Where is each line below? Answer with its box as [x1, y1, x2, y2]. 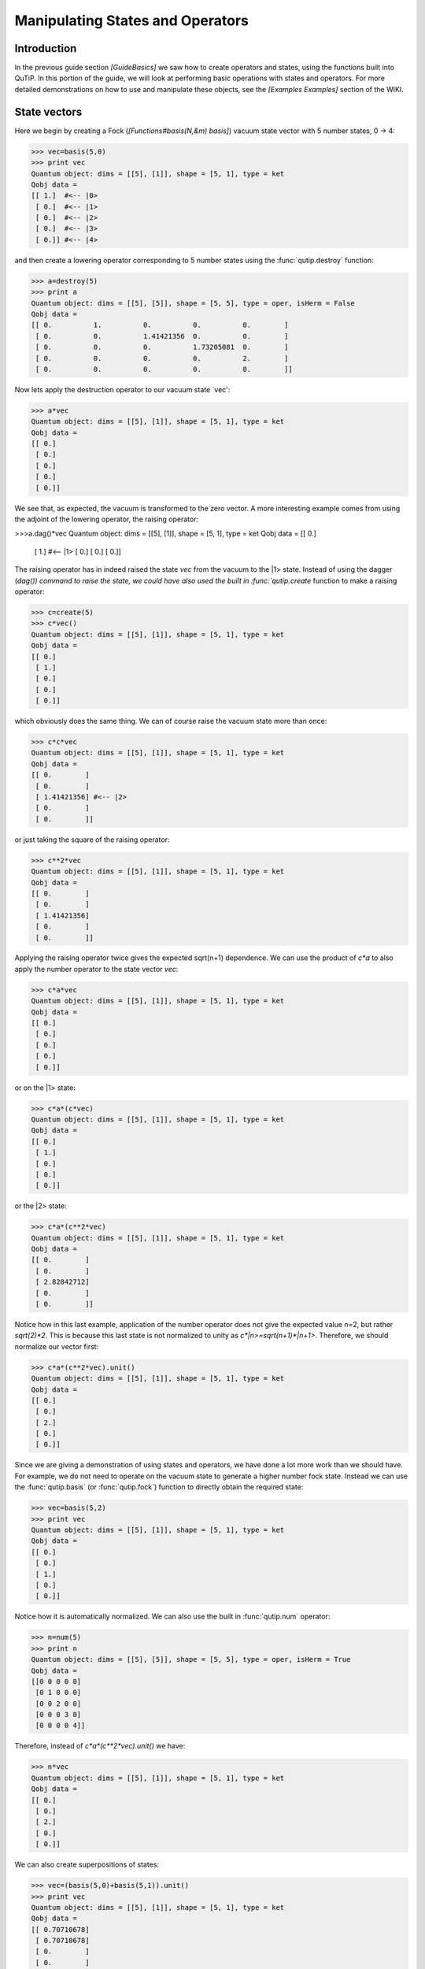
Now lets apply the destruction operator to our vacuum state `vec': [14, 384, 231, 394]
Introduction [14, 42, 77, 55]
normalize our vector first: [14, 1341, 99, 1351]
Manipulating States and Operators [14, 12, 249, 29]
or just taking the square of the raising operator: [14, 835, 170, 844]
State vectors [14, 105, 83, 118]
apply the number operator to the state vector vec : [14, 964, 179, 973]
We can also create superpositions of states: [14, 1860, 160, 1870]
